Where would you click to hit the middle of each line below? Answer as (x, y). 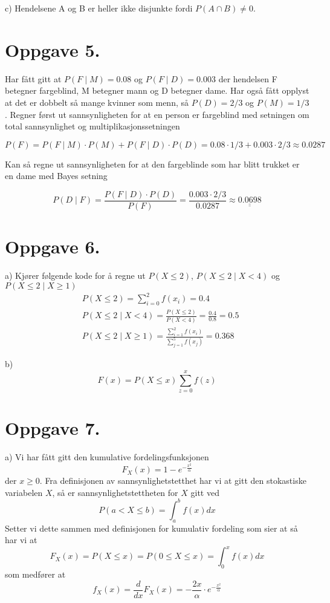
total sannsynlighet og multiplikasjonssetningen (92, 126)
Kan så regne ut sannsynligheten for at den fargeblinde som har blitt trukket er (152, 164)
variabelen (24, 492)
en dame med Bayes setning (56, 176)
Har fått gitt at (33, 78)
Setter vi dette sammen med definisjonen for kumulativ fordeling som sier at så (151, 528)
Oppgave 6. (53, 246)
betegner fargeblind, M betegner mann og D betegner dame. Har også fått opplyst (157, 90)
